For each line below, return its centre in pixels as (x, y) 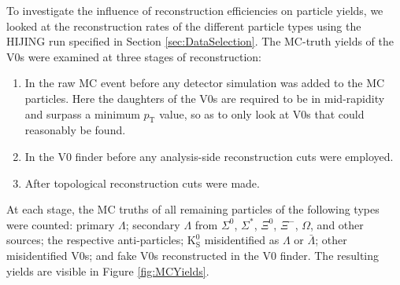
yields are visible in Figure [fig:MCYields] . (108, 270)
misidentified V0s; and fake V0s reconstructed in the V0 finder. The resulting (193, 255)
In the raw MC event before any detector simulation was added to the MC (205, 83)
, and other (337, 224)
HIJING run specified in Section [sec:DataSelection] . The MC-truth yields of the (200, 41)
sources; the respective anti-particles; (95, 240)
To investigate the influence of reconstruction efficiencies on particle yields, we (195, 10)
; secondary (153, 224)
